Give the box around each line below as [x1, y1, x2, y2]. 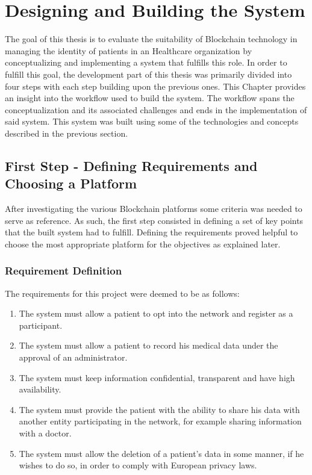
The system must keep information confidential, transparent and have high [19, 371, 295, 383]
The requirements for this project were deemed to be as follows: [5, 287, 240, 299]
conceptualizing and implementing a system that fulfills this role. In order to [5, 56, 287, 69]
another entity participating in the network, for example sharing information [19, 415, 302, 427]
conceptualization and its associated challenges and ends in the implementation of [5, 103, 307, 116]
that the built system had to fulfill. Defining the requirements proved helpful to [5, 226, 298, 238]
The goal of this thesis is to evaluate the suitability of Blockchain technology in [5, 33, 298, 45]
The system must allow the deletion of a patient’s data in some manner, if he [19, 447, 304, 459]
